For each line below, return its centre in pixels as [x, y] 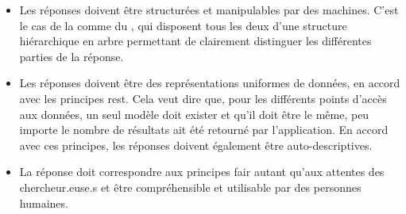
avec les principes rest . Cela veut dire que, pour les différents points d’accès [203, 98]
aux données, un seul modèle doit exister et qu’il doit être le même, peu [194, 114]
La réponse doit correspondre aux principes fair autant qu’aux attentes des [202, 172]
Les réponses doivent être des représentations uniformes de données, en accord [210, 83]
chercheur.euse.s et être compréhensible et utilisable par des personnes [190, 187]
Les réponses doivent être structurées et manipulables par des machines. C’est [209, 10]
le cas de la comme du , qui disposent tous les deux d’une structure [183, 25]
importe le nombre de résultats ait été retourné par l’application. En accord [204, 130]
